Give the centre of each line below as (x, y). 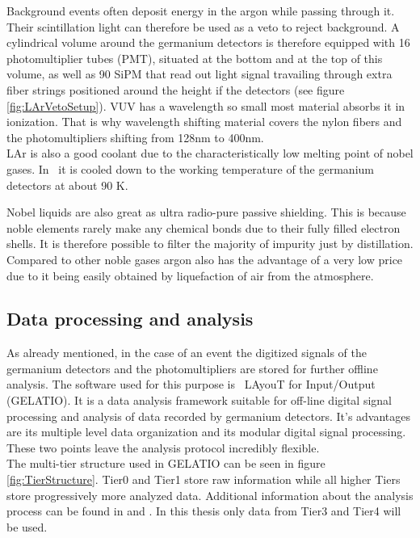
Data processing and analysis (130, 319)
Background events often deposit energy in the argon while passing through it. (201, 11)
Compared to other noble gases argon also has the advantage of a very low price (205, 259)
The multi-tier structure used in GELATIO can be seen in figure (166, 463)
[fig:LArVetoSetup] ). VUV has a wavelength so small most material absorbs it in (206, 105)
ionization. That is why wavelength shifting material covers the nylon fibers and (204, 122)
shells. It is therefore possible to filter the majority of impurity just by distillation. (210, 244)
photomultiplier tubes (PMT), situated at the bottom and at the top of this (195, 58)
